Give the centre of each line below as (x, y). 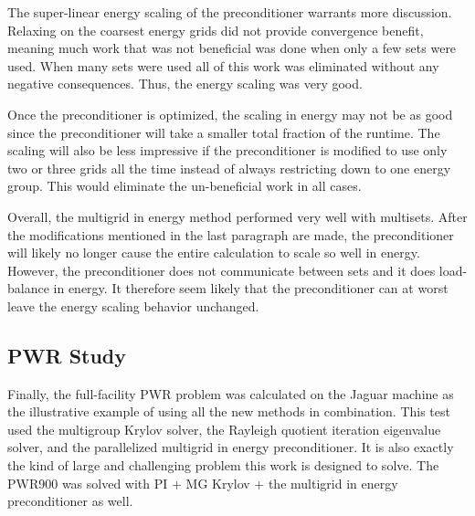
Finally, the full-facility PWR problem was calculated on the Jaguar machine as (231, 393)
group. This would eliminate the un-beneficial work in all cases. (185, 186)
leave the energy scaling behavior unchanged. (133, 305)
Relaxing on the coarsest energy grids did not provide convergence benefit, (216, 30)
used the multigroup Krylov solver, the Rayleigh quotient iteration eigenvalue (224, 429)
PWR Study (67, 355)
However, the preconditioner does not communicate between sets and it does (222, 270)
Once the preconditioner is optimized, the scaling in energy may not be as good (230, 114)
